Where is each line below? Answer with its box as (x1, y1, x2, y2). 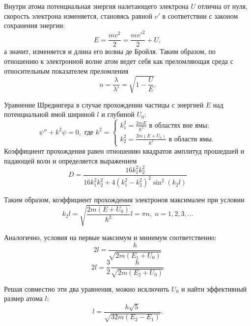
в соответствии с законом (162, 10, 238, 21)
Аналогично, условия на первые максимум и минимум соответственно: (4, 232, 217, 243)
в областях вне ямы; (149, 122, 209, 129)
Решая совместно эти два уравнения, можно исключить (4, 283, 169, 294)
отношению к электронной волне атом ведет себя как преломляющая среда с (4, 55, 233, 66)
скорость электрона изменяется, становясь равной (4, 10, 152, 21)
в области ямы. (168, 136, 214, 143)
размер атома (4, 293, 43, 303)
